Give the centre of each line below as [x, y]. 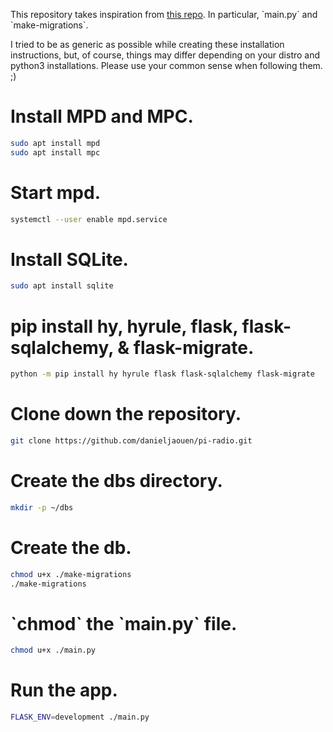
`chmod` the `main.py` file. [124, 623]
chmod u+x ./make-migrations [71, 574]
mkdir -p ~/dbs [42, 507]
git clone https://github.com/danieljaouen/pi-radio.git [131, 441]
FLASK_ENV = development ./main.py [80, 717]
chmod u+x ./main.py [53, 650]
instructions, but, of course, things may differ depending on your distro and [165, 55]
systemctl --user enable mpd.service [89, 219]
